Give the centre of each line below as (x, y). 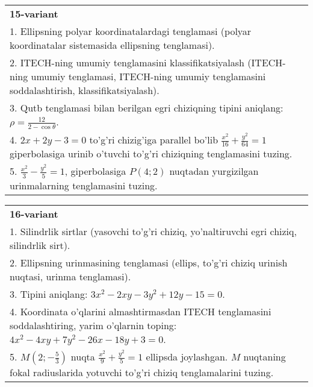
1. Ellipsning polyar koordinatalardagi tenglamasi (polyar (131, 31)
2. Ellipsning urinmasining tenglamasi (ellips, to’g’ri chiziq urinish (149, 262)
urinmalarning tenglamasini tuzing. (84, 185)
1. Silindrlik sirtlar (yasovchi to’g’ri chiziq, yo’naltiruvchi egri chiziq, (153, 231)
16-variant (34, 213)
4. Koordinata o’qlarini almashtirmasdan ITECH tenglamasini (141, 311)
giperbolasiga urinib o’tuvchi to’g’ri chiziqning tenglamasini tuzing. (151, 154)
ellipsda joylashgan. (187, 356)
